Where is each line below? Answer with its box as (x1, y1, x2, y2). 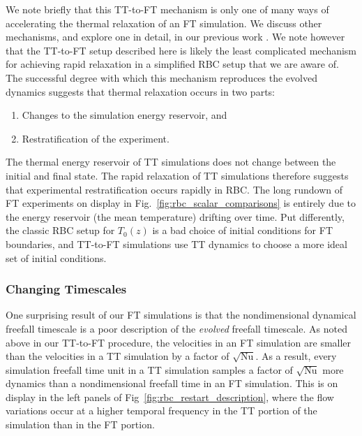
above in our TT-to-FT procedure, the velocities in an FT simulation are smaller (6, 335, 352, 349)
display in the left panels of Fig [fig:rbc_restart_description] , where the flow (6, 389, 334, 404)
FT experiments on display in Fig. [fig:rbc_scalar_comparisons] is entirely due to (6, 196, 356, 210)
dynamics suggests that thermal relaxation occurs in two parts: (6, 84, 275, 99)
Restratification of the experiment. (22, 131, 169, 145)
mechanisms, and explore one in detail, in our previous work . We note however (6, 29, 345, 44)
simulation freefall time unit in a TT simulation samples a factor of (6, 362, 293, 377)
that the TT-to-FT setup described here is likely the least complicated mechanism (6, 43, 357, 57)
